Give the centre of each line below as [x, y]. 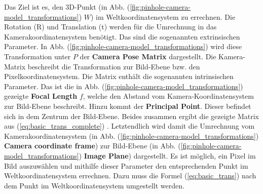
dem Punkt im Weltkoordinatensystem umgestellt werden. [94, 185]
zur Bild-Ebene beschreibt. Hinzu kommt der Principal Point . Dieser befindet [128, 106]
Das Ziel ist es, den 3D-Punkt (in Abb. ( [67, 7]
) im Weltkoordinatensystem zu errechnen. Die [163, 16]
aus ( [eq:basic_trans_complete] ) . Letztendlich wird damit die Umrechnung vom [129, 126]
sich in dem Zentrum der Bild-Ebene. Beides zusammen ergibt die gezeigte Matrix [131, 116]
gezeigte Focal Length [41, 96]
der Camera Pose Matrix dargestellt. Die [148, 56]
